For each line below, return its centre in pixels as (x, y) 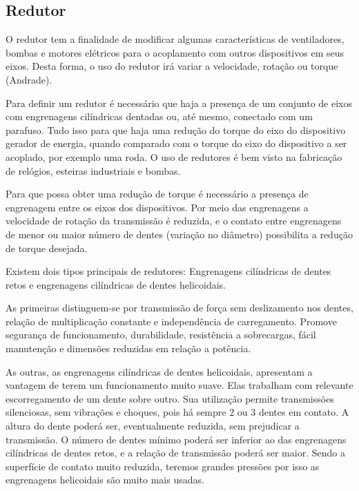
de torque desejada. (47, 248)
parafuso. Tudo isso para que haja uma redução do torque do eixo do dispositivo (176, 129)
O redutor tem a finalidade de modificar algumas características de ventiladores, (175, 39)
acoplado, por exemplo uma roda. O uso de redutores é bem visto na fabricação (174, 156)
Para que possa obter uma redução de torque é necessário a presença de (157, 194)
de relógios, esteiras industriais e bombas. (93, 170)
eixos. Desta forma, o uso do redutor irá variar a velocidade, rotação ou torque (172, 66)
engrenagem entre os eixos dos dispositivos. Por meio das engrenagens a (157, 207)
